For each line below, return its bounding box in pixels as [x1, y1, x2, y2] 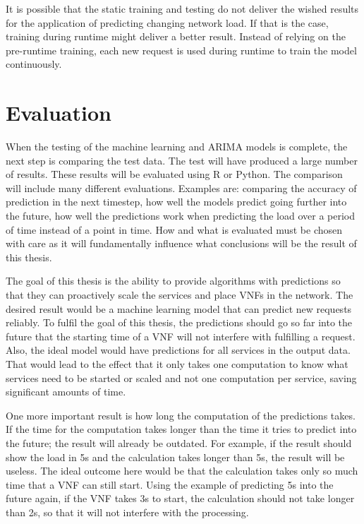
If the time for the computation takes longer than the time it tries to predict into [6, 422, 357, 436]
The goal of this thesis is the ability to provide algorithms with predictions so [6, 273, 341, 288]
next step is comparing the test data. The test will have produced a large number [6, 153, 358, 167]
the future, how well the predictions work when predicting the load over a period [6, 208, 355, 223]
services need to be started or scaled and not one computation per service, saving [6, 370, 357, 385]
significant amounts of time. [6, 384, 126, 399]
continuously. [6, 56, 62, 71]
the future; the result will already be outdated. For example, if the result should [6, 435, 352, 450]
